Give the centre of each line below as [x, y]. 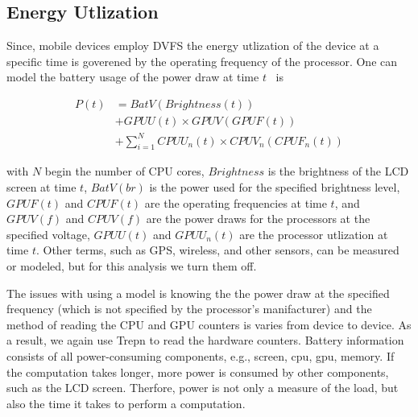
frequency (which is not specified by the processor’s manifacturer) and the [189, 309]
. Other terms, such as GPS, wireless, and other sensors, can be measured [217, 250]
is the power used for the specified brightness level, [275, 186]
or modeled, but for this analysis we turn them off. [132, 265]
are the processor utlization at [314, 234]
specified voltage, [48, 234]
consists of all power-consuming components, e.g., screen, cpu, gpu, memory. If [201, 355]
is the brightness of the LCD [338, 171]
